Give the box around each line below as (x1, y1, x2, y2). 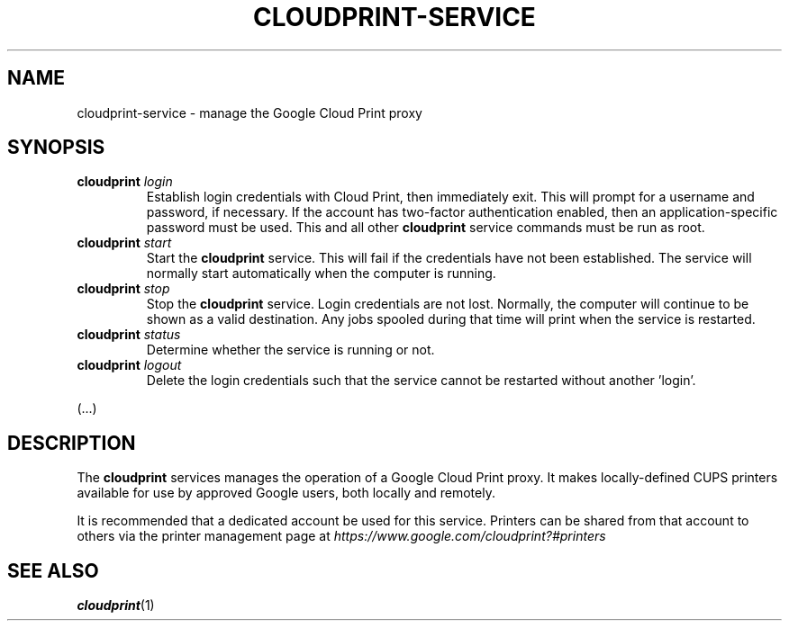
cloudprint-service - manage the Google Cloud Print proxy (77, 104, 422, 121)
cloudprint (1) (77, 597, 155, 614)
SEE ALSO (7, 559, 99, 582)
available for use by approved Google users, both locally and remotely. (77, 485, 495, 501)
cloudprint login (77, 174, 173, 190)
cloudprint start (77, 235, 172, 251)
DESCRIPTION (7, 431, 136, 454)
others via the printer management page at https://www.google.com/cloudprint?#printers (77, 528, 606, 544)
